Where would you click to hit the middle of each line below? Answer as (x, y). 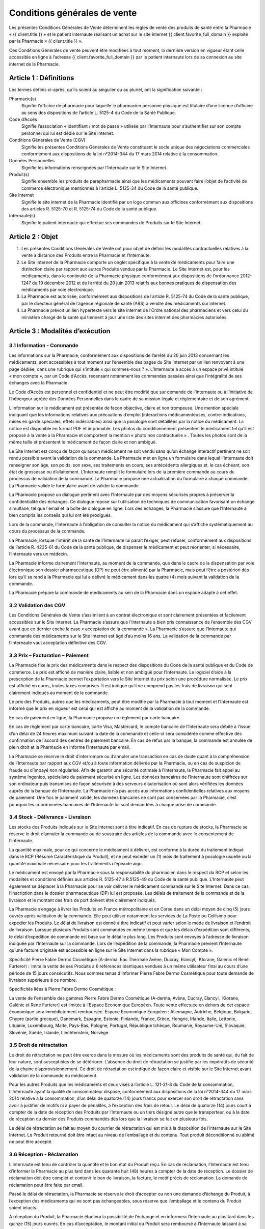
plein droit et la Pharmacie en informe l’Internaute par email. (69, 747)
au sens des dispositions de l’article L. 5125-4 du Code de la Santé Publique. (99, 113)
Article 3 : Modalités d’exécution (60, 331)
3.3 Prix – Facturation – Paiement (49, 655)
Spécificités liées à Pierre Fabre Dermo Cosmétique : (63, 989)
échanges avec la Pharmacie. (39, 383)
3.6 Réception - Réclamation (44, 1154)
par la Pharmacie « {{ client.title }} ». (46, 41)
